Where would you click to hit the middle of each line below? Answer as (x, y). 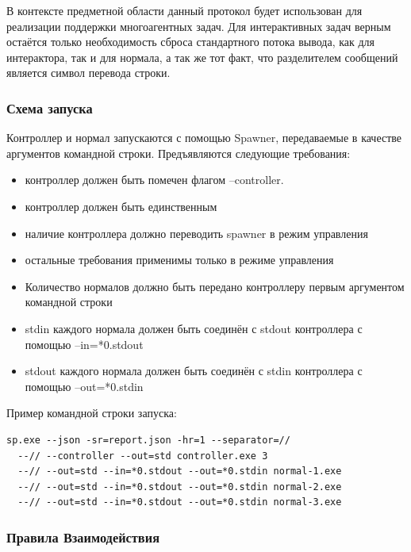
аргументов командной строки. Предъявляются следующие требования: (179, 153)
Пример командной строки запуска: (92, 413)
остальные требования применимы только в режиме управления (179, 260)
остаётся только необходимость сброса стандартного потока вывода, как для (191, 42)
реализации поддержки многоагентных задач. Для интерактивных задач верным (199, 26)
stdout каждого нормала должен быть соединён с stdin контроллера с (194, 371)
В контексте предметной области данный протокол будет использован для (184, 10)
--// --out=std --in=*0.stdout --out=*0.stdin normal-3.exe (180, 502)
